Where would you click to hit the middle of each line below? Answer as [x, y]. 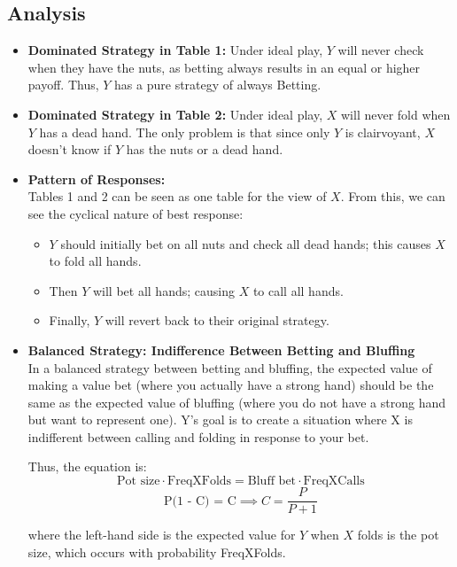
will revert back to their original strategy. [217, 320]
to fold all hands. [95, 261]
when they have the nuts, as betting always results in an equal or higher [224, 67]
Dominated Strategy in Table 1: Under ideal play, [175, 50]
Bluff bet [272, 482]
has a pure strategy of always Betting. [218, 85]
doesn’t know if [70, 149]
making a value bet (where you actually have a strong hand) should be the [231, 385]
